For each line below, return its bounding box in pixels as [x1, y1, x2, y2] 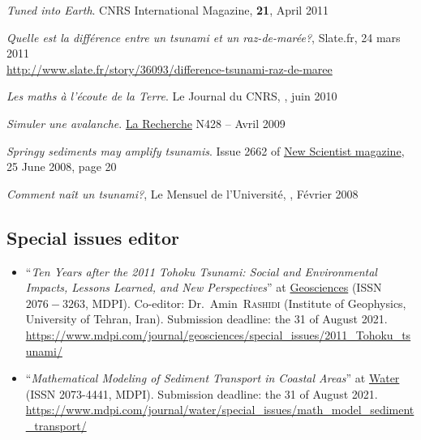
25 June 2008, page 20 [6, 158, 117, 175]
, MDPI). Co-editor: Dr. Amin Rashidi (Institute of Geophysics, [84, 294, 406, 311]
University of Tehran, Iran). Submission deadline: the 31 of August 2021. [25, 310, 388, 327]
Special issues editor [6, 224, 179, 250]
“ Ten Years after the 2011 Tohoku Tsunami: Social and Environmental [25, 263, 377, 280]
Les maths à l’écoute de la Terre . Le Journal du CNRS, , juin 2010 [6, 88, 337, 105]
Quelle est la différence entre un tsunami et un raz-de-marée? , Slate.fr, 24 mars [6, 28, 401, 45]
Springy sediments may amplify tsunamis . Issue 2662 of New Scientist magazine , [6, 142, 405, 159]
